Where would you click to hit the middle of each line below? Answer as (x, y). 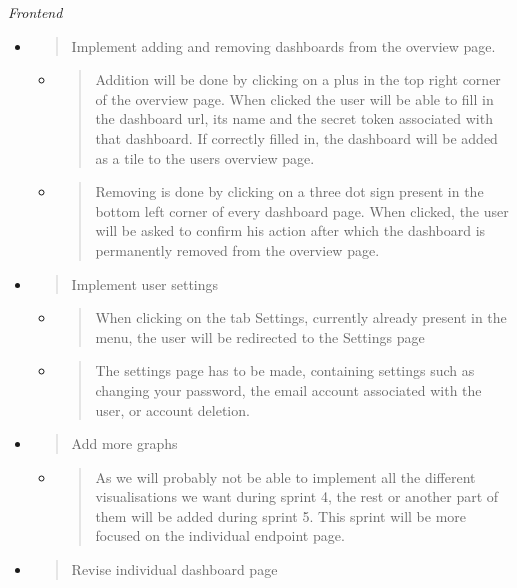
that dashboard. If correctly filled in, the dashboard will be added (296, 137)
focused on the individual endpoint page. (220, 535)
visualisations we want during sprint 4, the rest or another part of (297, 496)
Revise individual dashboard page (174, 569)
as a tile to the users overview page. (205, 157)
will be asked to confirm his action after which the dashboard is (290, 230)
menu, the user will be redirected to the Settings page (260, 336)
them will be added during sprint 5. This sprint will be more (281, 515)
